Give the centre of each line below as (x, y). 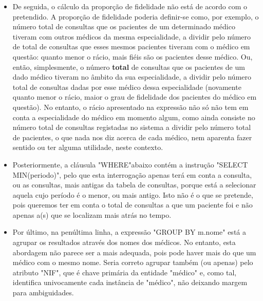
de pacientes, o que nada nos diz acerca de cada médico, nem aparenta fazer (132, 137)
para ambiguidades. (43, 293)
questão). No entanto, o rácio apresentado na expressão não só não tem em (130, 107)
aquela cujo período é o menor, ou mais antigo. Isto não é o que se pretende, (133, 194)
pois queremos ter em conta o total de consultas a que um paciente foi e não (133, 205)
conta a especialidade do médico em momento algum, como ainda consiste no (134, 117)
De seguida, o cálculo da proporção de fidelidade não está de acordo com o (130, 6)
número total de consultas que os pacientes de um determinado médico (124, 26)
